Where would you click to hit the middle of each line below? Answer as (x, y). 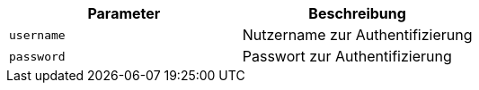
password (37, 56)
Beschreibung (357, 13)
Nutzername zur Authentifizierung (357, 35)
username (37, 35)
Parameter (124, 13)
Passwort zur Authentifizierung (347, 56)
